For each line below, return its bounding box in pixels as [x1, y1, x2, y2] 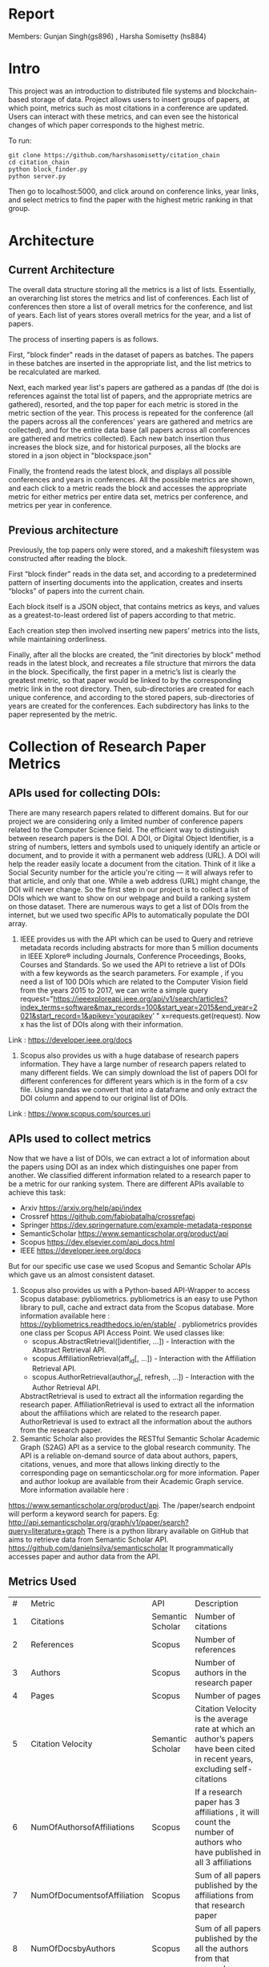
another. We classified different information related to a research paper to [8, 1170, 251, 1180]
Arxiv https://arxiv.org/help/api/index [19, 1203, 143, 1213]
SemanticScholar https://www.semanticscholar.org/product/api [19, 1229, 229, 1238]
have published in [195, 1847, 262, 1858]
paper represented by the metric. [8, 709, 118, 719]
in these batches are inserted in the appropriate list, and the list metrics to [8, 358, 252, 368]
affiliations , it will [195, 1806, 260, 1818]
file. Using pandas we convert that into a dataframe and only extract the [19, 1084, 258, 1094]
